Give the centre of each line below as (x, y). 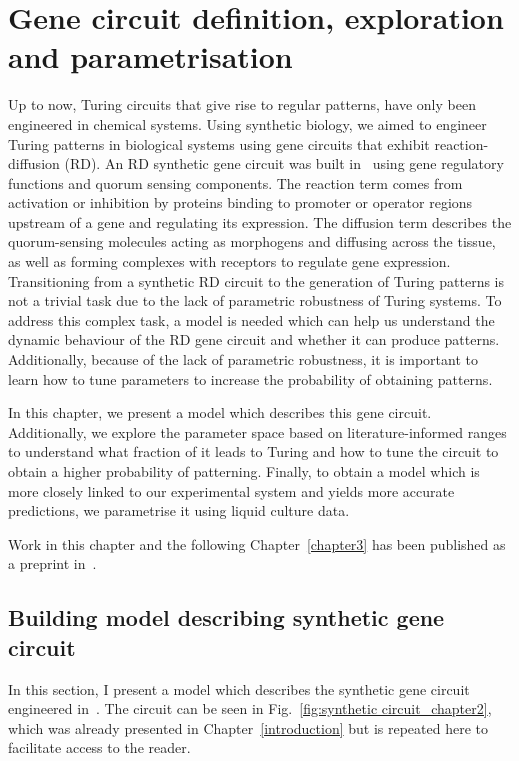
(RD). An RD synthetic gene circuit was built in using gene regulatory (284, 163)
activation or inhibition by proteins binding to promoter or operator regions (240, 202)
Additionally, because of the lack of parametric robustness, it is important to (243, 359)
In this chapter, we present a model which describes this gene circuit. (220, 412)
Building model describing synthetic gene (226, 617)
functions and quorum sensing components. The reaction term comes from (235, 182)
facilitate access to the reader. (99, 747)
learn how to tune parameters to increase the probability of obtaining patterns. (250, 378)
